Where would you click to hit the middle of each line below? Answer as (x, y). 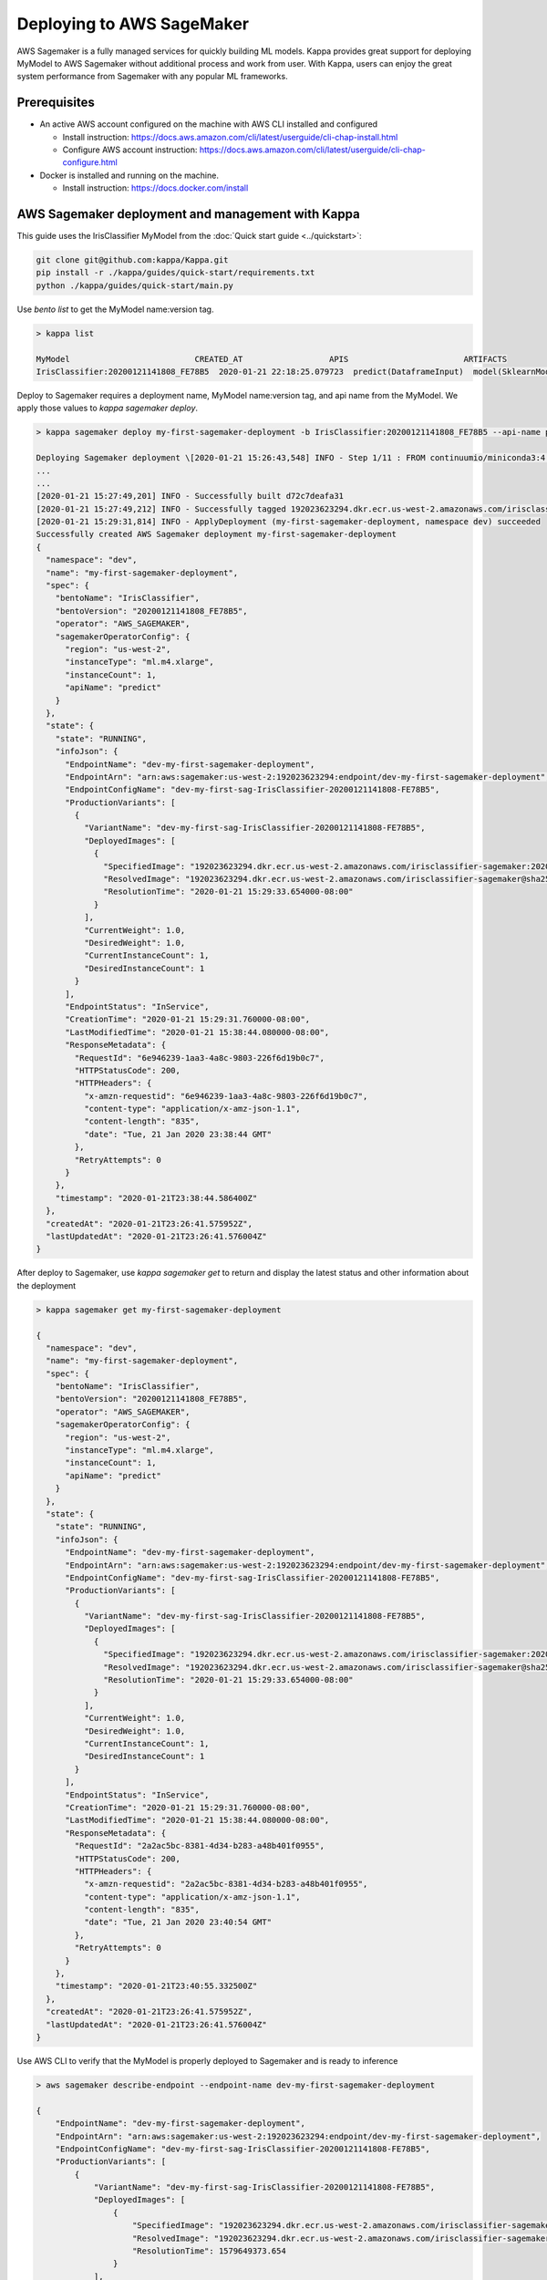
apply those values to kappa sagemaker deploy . (108, 408)
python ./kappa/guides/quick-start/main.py (135, 285)
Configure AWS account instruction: (130, 150)
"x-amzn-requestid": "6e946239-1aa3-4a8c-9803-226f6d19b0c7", (226, 1096)
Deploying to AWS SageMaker (133, 24)
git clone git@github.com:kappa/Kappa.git (132, 260)
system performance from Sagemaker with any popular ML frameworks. (152, 77)
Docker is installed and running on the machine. (129, 175)
